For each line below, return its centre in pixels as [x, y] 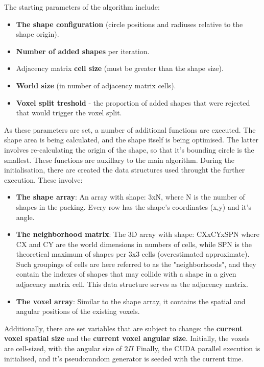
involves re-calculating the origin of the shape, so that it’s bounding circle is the [129, 149]
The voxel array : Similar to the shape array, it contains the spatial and [131, 301]
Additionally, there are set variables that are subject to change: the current [124, 328]
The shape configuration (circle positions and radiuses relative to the [129, 24]
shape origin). [38, 34]
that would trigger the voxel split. [69, 113]
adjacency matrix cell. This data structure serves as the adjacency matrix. [132, 284]
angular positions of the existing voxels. [78, 311]
